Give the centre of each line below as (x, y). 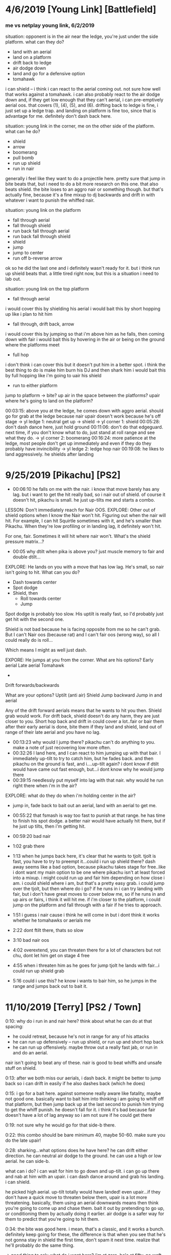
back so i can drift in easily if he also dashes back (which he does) (75, 1084)
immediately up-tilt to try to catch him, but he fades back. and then (83, 759)
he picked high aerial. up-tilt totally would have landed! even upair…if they (83, 1192)
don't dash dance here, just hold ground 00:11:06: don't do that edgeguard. (84, 427)
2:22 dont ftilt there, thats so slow (48, 931)
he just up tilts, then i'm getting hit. (49, 826)
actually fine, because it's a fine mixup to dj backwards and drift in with (80, 195)
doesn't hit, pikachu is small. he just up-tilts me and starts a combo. (84, 500)
